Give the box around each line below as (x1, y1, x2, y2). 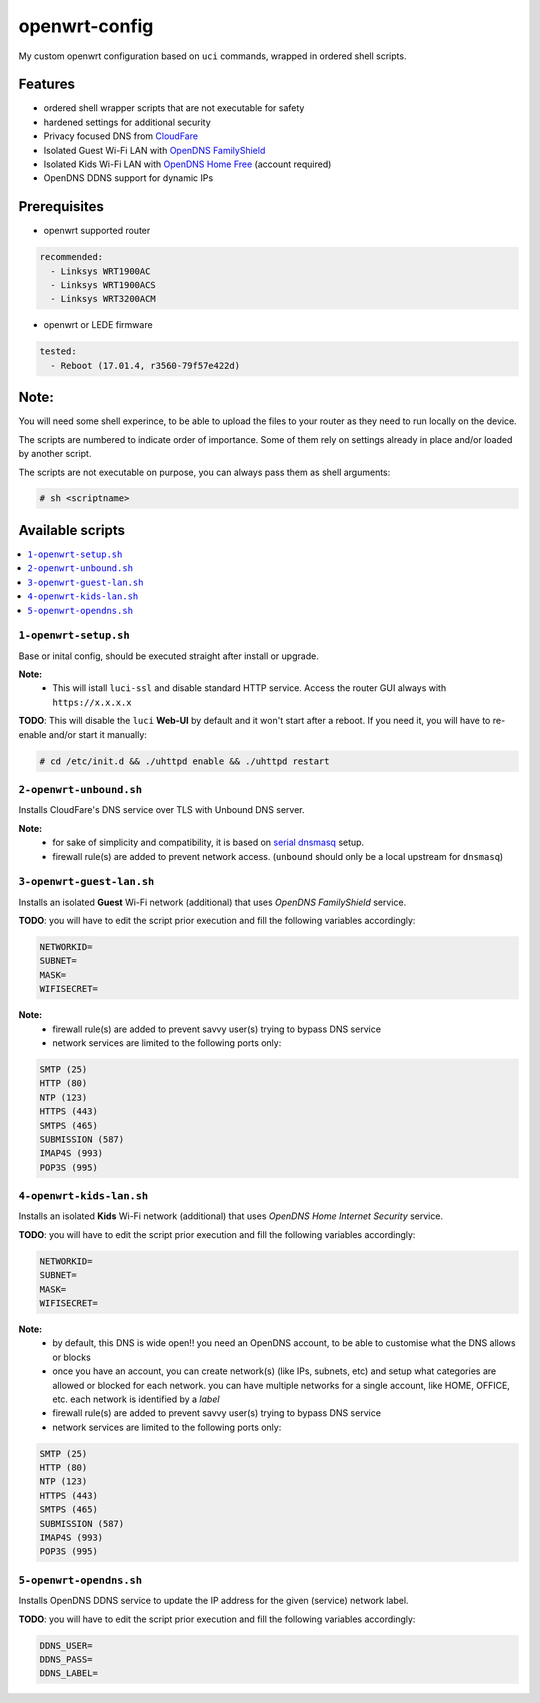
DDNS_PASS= (39, 1653, 93, 1665)
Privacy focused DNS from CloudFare (43, 130, 199, 142)
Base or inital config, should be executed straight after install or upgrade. (18, 650, 319, 662)
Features (18, 76, 75, 93)
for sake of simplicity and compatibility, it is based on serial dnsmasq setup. (52, 836, 365, 849)
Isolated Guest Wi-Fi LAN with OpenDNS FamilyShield (43, 144, 266, 156)
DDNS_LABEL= (39, 1668, 99, 1679)
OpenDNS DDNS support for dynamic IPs (43, 172, 214, 184)
